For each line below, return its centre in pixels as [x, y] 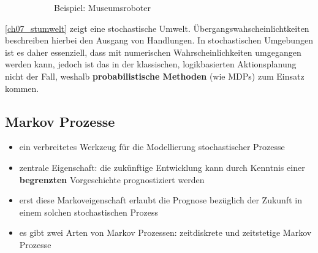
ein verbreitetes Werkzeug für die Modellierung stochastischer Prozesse [152, 147]
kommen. [22, 88]
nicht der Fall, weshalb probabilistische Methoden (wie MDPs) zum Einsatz [155, 76]
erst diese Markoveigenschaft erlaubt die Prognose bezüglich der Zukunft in [161, 200]
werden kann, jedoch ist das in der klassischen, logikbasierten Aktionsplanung [151, 64]
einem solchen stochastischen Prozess [89, 212]
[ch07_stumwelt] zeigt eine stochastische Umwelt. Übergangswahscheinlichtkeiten [157, 28]
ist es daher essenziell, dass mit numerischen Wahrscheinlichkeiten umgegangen [153, 52]
